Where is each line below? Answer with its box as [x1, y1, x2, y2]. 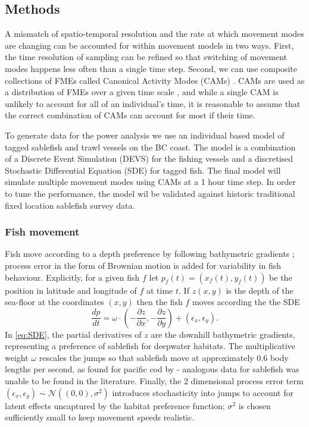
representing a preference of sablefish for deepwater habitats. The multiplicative [5, 340, 295, 352]
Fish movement [5, 224, 80, 239]
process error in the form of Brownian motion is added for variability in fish [5, 259, 282, 271]
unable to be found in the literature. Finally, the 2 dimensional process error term [5, 375, 304, 387]
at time [146, 284, 173, 296]
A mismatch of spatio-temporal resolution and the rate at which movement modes [5, 27, 304, 40]
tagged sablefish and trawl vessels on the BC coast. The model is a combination [5, 140, 296, 153]
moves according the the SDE [192, 296, 300, 308]
